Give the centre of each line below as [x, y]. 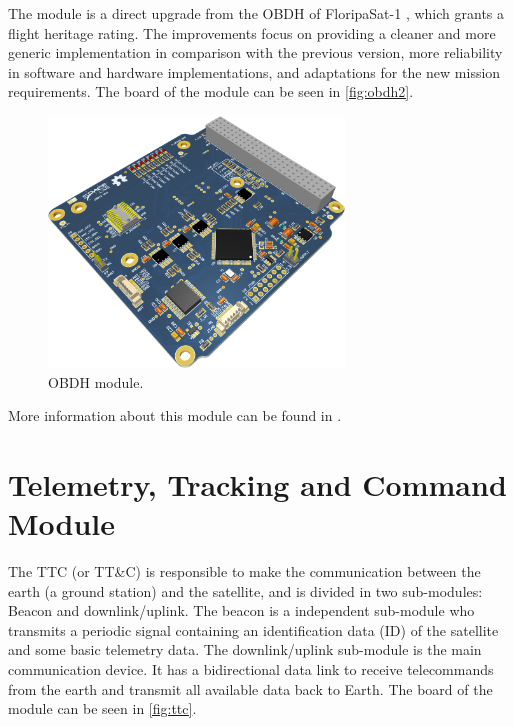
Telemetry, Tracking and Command [257, 483]
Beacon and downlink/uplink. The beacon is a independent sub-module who [241, 610]
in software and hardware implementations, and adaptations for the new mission [254, 71]
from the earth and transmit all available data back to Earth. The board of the [250, 688]
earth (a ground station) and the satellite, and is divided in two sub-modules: [245, 590]
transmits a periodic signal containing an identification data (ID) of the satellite [253, 629]
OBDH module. [96, 381]
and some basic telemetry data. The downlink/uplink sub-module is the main [245, 649]
